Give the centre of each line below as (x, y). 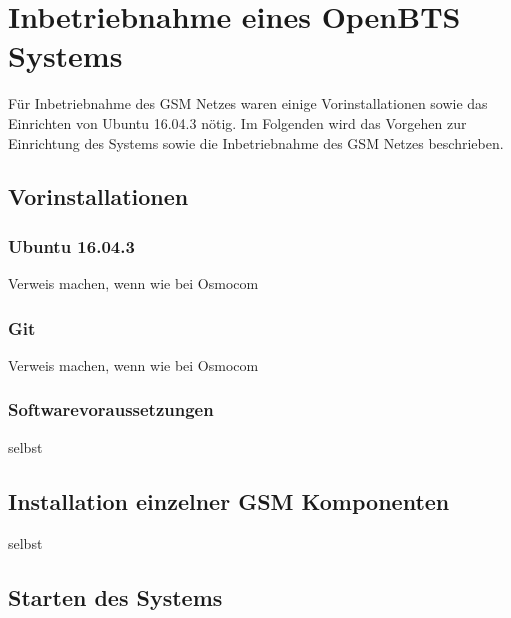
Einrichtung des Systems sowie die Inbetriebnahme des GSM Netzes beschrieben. (256, 142)
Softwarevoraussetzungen (111, 409)
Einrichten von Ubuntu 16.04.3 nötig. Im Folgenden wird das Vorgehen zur (237, 122)
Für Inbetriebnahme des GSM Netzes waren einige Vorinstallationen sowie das (248, 103)
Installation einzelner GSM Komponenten (229, 500)
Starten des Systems (115, 596)
